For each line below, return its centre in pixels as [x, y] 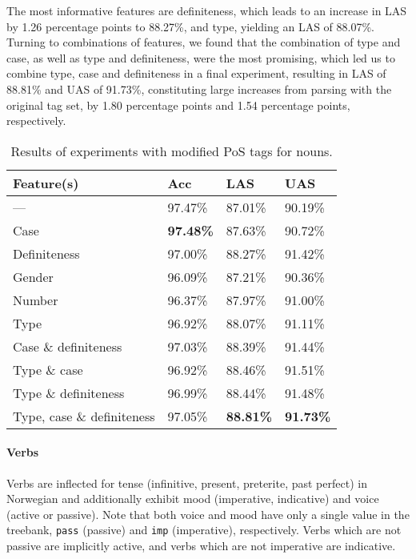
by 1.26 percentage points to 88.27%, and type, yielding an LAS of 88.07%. [190, 26]
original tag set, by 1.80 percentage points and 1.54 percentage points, [178, 105]
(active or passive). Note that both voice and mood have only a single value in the [208, 514]
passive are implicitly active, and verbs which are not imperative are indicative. [201, 545]
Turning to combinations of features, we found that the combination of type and [204, 42]
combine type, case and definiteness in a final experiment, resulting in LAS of [196, 73]
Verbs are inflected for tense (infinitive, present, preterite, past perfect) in [187, 483]
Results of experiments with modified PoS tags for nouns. [172, 151]
